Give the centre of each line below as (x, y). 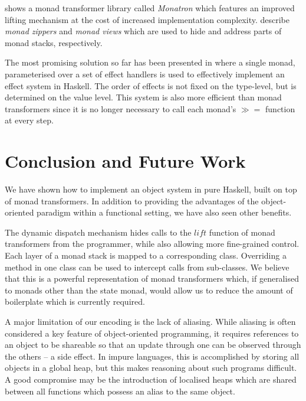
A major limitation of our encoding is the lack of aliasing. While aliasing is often (150, 321)
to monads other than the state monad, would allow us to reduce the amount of (149, 290)
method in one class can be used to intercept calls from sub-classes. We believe (147, 267)
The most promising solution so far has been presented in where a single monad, (150, 62)
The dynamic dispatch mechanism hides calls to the (98, 232)
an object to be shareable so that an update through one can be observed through (153, 345)
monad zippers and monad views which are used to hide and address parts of (143, 31)
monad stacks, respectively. (54, 42)
